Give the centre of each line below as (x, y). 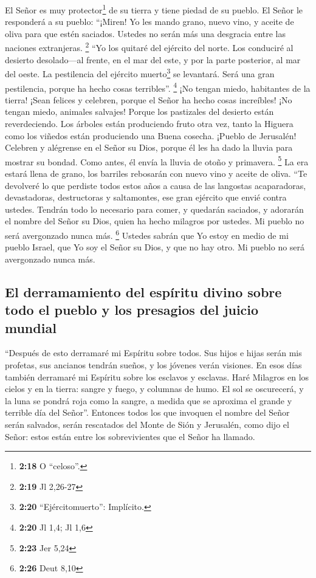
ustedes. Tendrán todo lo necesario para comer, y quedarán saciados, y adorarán (154, 209)
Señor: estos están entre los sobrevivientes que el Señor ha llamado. (130, 436)
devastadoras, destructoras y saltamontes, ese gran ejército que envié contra (146, 197)
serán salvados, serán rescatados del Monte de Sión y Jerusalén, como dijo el (147, 424)
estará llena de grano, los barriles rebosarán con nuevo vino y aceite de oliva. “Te (156, 173)
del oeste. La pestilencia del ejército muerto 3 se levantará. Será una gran (140, 73)
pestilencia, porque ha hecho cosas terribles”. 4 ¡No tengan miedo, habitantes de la (158, 87)
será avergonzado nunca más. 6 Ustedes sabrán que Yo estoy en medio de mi (147, 234)
